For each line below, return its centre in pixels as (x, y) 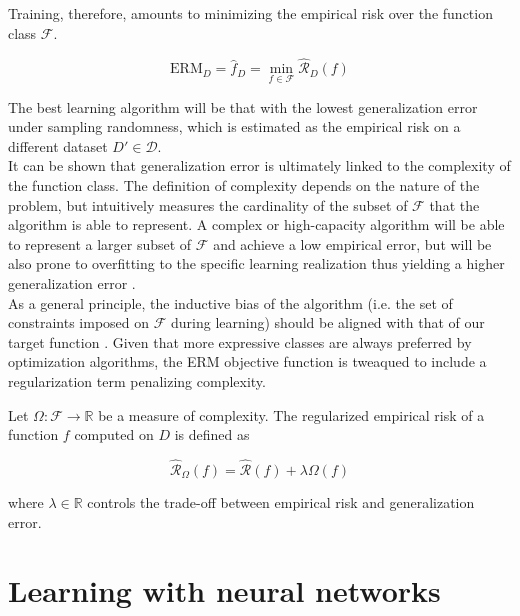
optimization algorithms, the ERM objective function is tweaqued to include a (247, 361)
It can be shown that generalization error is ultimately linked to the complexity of (259, 165)
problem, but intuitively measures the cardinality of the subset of (208, 204)
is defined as (212, 434)
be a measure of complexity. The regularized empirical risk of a (291, 414)
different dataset (58, 145)
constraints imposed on (79, 322)
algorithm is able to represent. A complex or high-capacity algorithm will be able (256, 224)
